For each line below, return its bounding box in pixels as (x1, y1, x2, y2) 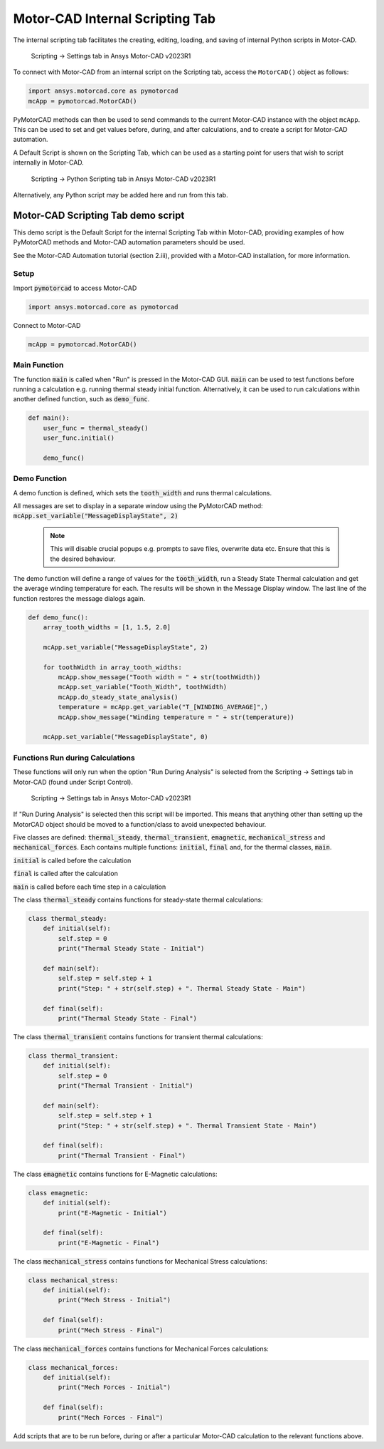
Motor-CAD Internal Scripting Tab (13, 11, 216, 26)
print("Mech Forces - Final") (58, 1413, 164, 1421)
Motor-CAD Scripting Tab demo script (13, 209, 185, 221)
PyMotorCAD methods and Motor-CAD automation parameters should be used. (13, 238, 245, 247)
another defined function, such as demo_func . (13, 395, 150, 403)
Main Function (13, 360, 64, 370)
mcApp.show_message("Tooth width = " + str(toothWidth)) (58, 674, 261, 681)
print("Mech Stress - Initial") (58, 1296, 171, 1304)
